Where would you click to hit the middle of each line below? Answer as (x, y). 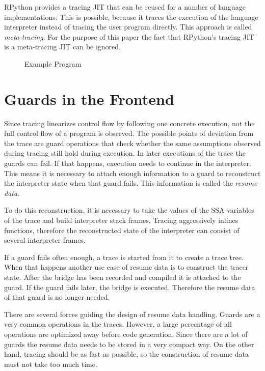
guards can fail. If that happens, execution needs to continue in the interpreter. (128, 163)
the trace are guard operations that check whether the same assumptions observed (132, 143)
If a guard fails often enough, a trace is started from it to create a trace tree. (124, 257)
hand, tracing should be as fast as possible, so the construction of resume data (126, 354)
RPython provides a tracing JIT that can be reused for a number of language (125, 7)
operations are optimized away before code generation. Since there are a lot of (126, 334)
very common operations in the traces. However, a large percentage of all (118, 324)
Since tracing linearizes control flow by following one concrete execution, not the (129, 123)
